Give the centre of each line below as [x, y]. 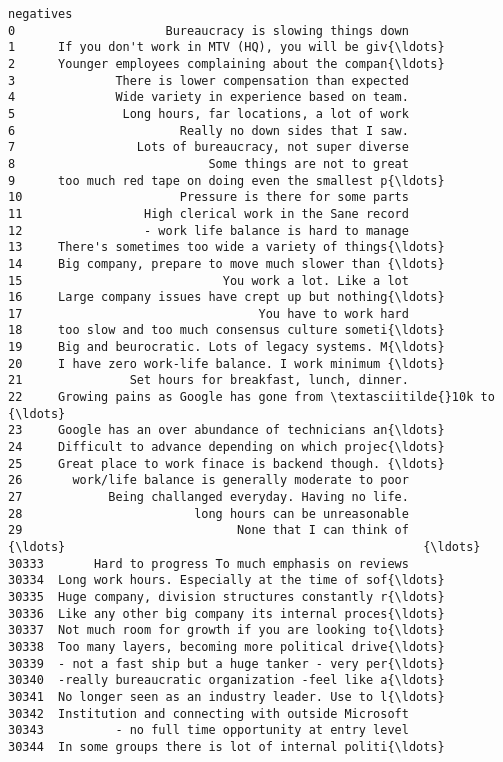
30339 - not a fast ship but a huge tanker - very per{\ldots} [226, 663]
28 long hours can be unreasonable [208, 513]
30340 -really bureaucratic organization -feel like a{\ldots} [226, 680]
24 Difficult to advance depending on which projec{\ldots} [226, 447]
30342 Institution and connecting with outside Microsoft [208, 713]
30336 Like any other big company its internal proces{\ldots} [226, 613]
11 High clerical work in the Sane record [208, 213]
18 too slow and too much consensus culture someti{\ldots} [226, 330]
